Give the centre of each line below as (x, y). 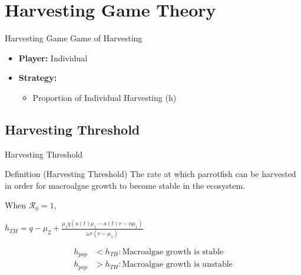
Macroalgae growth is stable (173, 252)
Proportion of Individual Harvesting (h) (105, 97)
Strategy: (38, 78)
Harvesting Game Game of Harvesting (74, 38)
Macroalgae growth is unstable (177, 265)
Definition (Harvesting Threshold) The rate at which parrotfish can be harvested (150, 174)
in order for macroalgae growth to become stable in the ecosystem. (125, 185)
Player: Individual (53, 58)
